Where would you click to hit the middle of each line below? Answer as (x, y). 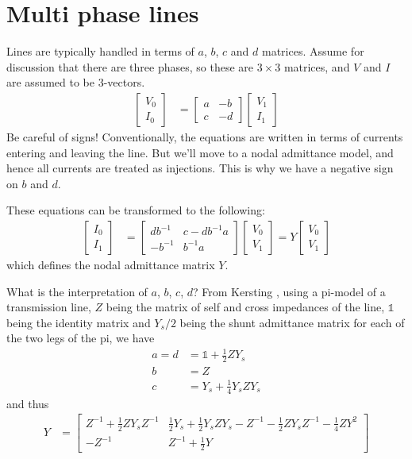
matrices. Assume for (313, 51)
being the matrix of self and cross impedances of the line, (245, 307)
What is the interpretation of (77, 291)
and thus (28, 403)
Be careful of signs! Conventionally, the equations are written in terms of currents (205, 136)
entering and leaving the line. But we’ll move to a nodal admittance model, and (200, 152)
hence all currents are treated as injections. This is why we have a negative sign (200, 168)
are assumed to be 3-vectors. (76, 82)
